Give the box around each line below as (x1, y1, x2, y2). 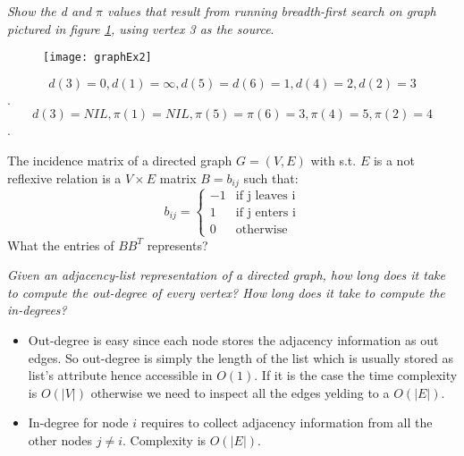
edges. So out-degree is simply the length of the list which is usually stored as (28, 348, 453, 367)
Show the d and (7, 2, 92, 20)
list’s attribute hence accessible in (28, 366, 213, 384)
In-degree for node (28, 413, 129, 432)
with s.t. (310, 151, 357, 170)
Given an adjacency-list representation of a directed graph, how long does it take (7, 266, 445, 284)
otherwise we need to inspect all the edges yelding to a (90, 383, 390, 401)
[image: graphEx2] (43, 51, 152, 64)
